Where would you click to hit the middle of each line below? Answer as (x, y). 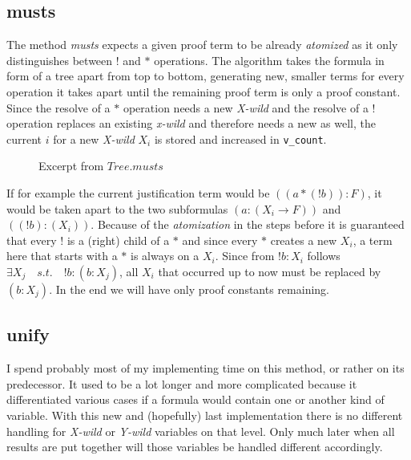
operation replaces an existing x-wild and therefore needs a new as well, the (191, 123)
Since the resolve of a (58, 107)
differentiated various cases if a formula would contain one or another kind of (195, 399)
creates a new (304, 240)
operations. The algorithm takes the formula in (269, 60)
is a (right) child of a (118, 240)
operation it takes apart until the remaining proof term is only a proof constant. (203, 91)
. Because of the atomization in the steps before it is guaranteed (248, 224)
